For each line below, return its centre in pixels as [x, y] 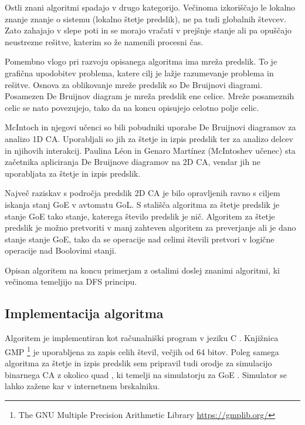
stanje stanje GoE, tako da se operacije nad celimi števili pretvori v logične [140, 239]
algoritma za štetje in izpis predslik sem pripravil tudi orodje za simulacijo [138, 363]
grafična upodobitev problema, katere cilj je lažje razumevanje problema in [139, 72]
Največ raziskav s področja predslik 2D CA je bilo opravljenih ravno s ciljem [143, 193]
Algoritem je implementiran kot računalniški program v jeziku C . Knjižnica [142, 338]
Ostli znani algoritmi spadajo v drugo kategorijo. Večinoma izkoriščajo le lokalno [150, 7]
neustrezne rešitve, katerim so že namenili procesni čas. [104, 41]
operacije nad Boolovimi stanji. [61, 250]
